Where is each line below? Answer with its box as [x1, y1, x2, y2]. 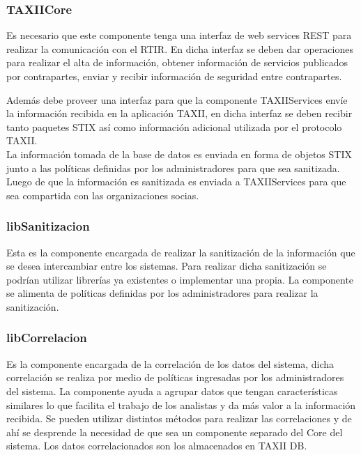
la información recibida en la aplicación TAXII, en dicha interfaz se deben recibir [6, 106, 353, 121]
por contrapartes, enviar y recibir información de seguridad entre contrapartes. [6, 69, 342, 83]
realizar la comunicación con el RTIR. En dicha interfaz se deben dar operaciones [6, 41, 353, 56]
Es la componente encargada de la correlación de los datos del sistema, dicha [6, 356, 335, 371]
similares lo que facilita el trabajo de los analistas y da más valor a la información [6, 397, 356, 412]
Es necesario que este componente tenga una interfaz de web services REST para [6, 28, 352, 43]
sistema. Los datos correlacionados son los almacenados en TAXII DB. [6, 438, 307, 453]
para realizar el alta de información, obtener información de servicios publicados [6, 55, 348, 70]
